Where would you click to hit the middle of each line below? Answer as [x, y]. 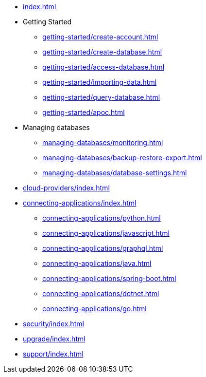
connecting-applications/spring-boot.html [109, 278]
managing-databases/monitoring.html [103, 142]
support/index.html [53, 354]
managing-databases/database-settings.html [115, 173]
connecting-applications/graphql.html [103, 248]
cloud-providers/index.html [66, 188]
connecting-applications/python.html [102, 218]
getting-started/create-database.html [102, 52]
